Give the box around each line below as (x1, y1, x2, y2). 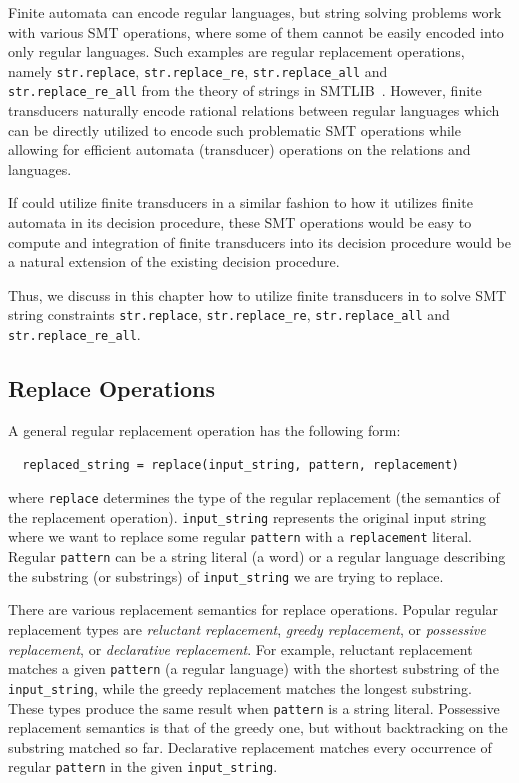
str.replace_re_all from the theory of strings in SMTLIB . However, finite (8, 80, 482, 101)
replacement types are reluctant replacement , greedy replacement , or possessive (8, 619, 486, 640)
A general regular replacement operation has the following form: (8, 419, 401, 440)
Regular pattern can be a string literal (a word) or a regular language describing (8, 546, 506, 567)
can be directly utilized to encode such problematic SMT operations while (8, 119, 461, 140)
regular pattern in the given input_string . (8, 756, 278, 777)
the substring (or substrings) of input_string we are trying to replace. (8, 565, 444, 586)
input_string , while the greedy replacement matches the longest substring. (8, 677, 472, 698)
